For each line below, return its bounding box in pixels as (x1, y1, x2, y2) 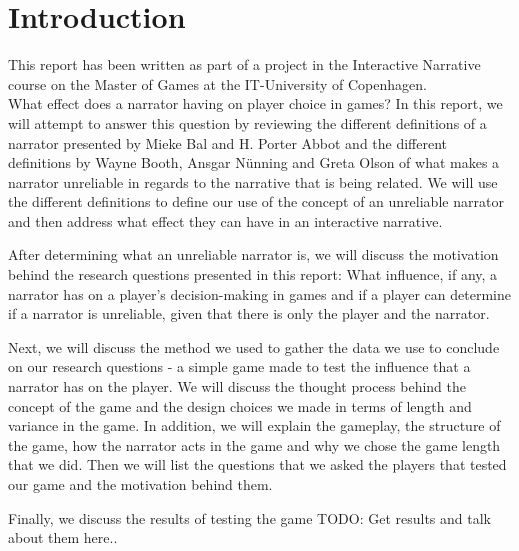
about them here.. (8, 527, 118, 548)
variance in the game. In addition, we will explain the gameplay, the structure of (8, 415, 501, 436)
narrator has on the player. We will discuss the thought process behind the (8, 376, 467, 397)
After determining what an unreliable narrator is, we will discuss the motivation (8, 244, 499, 265)
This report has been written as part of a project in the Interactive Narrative (8, 54, 481, 75)
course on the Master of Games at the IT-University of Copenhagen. (8, 73, 427, 94)
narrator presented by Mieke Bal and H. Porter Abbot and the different (8, 132, 448, 153)
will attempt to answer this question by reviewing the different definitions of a (8, 112, 487, 133)
